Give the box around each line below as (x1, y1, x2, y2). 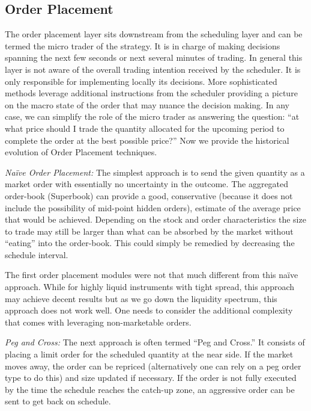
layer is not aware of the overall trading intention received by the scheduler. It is (5, 63, 301, 75)
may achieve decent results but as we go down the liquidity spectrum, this (5, 292, 277, 304)
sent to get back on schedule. (5, 395, 111, 407)
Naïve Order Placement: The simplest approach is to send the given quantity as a (5, 165, 305, 178)
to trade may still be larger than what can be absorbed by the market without (5, 224, 294, 237)
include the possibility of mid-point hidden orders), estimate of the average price (5, 201, 301, 214)
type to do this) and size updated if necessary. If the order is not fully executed (5, 371, 297, 384)
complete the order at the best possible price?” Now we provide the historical (5, 134, 289, 146)
